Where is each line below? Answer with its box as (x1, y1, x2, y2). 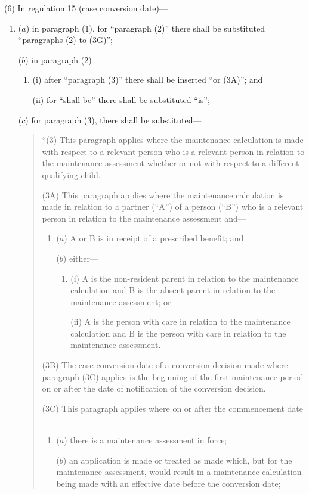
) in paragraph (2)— (25, 53, 100, 66)
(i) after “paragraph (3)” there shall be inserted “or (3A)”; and (32, 73, 263, 86)
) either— (63, 251, 99, 264)
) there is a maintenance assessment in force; (64, 434, 227, 446)
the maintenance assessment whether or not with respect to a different (42, 157, 299, 169)
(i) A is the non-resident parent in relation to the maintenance (70, 272, 299, 284)
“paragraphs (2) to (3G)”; (18, 33, 113, 46)
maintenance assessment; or (70, 295, 171, 307)
